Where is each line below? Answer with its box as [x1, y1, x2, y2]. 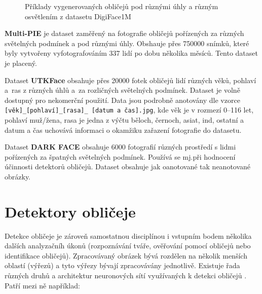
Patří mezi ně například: [5, 280, 80, 290]
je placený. [5, 57, 37, 68]
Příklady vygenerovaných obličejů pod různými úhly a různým [25, 1, 218, 11]
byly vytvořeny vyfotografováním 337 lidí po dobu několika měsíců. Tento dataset [5, 48, 258, 58]
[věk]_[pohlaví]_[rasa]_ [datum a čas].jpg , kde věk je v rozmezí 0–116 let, [5, 104, 254, 115]
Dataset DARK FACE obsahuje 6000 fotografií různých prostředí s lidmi [5, 141, 236, 152]
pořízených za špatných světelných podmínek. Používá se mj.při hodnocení [5, 151, 236, 162]
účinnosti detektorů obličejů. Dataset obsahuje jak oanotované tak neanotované [5, 161, 251, 172]
